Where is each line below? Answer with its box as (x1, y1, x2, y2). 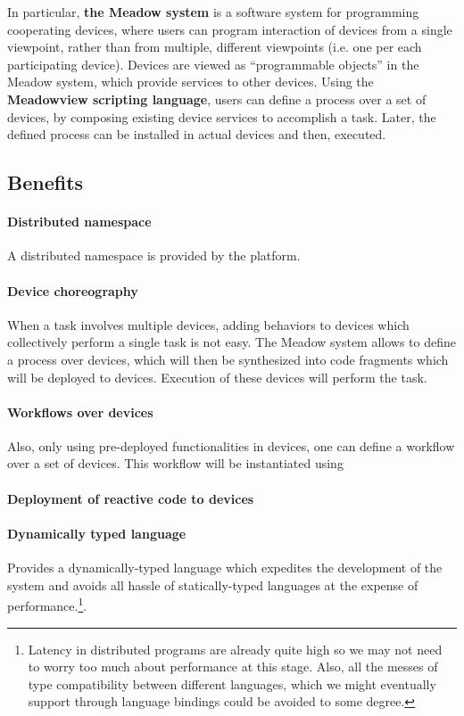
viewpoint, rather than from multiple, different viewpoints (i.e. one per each (7, 37, 422, 56)
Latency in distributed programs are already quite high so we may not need (28, 639, 443, 658)
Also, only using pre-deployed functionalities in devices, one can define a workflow (7, 436, 455, 455)
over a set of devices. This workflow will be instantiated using (7, 454, 344, 473)
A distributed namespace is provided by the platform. (7, 246, 301, 265)
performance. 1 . (7, 594, 87, 614)
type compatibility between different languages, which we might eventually (28, 674, 436, 693)
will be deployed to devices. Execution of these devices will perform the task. (7, 367, 427, 386)
